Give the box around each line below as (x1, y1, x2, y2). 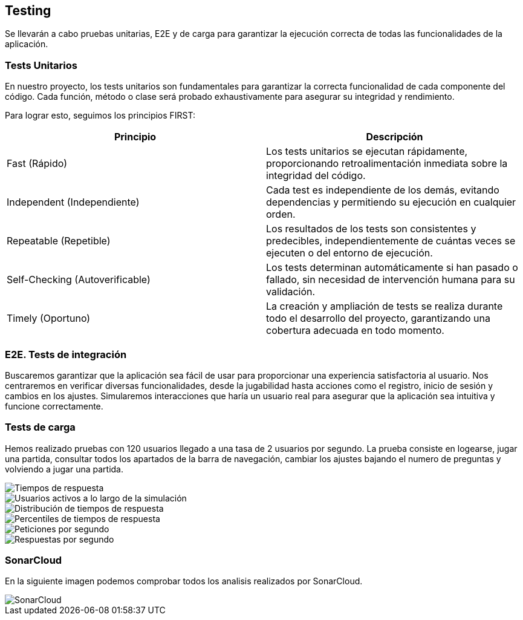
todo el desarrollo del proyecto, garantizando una (266, 312, 490, 325)
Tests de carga (5, 421, 76, 434)
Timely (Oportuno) (7, 312, 91, 325)
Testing (5, 3, 51, 18)
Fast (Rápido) (7, 157, 68, 170)
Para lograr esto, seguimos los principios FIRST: (5, 110, 196, 121)
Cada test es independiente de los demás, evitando (266, 184, 499, 197)
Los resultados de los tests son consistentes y (266, 223, 476, 235)
